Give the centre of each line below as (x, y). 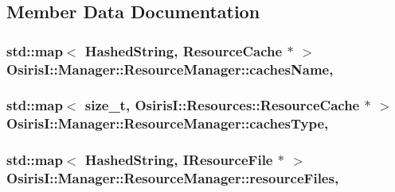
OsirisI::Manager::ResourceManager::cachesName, (170, 69)
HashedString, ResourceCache (184, 50)
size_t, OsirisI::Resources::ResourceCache (222, 105)
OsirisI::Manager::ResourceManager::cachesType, (168, 123)
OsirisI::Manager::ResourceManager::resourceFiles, (173, 178)
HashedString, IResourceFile (179, 160)
